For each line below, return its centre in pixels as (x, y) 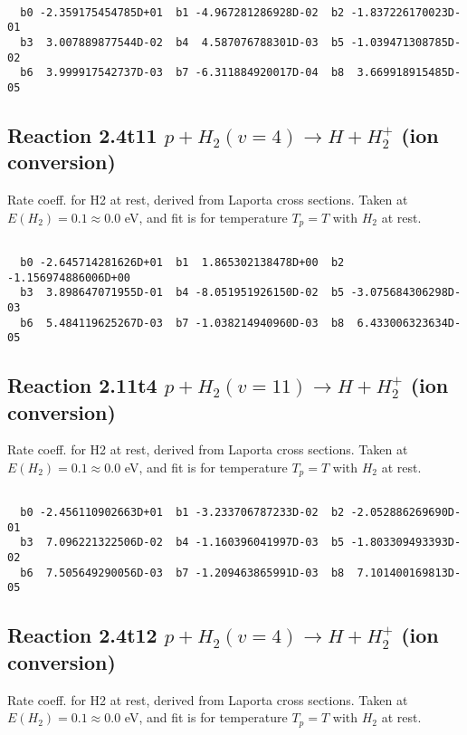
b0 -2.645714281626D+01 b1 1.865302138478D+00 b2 (182, 262)
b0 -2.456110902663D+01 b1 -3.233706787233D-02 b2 (182, 513)
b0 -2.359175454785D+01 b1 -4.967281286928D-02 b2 (182, 12)
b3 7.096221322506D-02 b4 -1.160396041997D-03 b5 (182, 543)
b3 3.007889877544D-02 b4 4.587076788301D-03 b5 (182, 42)
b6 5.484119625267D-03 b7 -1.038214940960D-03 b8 (182, 323)
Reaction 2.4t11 (82, 134)
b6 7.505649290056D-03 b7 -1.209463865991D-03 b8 (182, 573)
